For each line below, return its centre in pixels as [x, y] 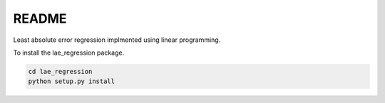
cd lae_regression [60, 71]
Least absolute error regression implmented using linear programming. [117, 40]
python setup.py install [72, 81]
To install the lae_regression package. [69, 53]
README [40, 18]
